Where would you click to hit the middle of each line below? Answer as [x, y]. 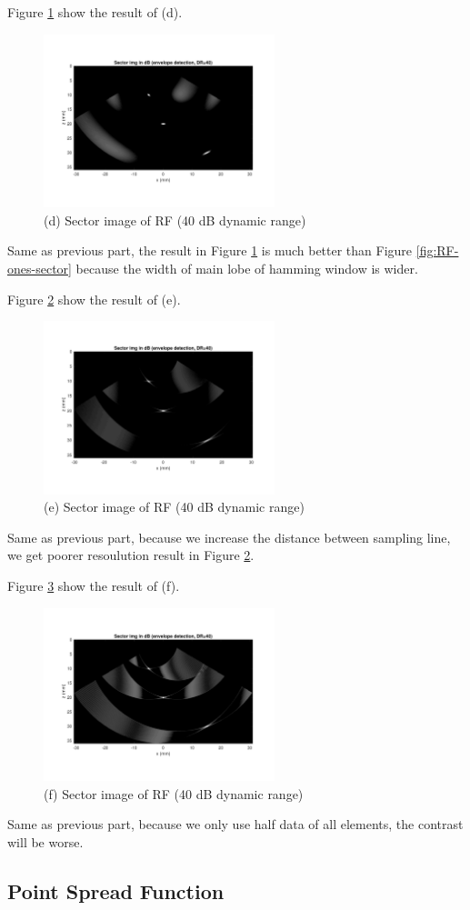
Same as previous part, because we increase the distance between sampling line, [229, 537]
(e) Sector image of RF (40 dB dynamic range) [174, 507]
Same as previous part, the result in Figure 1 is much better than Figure [210, 250]
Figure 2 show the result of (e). [94, 299]
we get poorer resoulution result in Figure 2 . [131, 555]
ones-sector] [40, 268]
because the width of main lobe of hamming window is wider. [247, 268]
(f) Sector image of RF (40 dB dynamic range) [174, 793]
